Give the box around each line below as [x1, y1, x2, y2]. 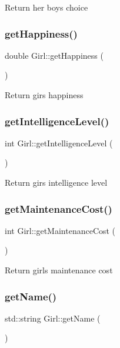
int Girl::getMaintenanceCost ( [5, 224, 116, 236]
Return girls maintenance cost [5, 264, 113, 276]
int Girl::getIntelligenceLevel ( [5, 136, 113, 149]
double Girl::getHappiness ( [5, 49, 104, 61]
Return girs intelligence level [5, 176, 108, 188]
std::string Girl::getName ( [5, 312, 101, 324]
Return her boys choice [5, 1, 88, 13]
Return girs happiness [5, 89, 84, 101]
